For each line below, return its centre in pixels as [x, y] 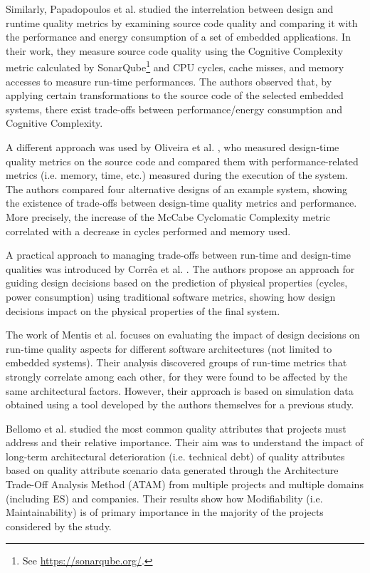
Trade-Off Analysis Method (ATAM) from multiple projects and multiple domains [185, 484]
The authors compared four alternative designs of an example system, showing [177, 189]
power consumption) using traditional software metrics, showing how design [171, 296]
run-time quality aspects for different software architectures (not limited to [169, 348]
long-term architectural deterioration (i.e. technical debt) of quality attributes [175, 456]
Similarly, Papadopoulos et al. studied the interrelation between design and [170, 9]
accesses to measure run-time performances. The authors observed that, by [169, 81]
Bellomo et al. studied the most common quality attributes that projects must [176, 428]
